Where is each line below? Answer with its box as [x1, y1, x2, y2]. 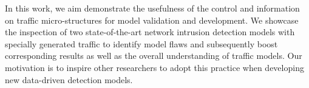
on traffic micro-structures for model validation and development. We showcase [5, 13, 299, 26]
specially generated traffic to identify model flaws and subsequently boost [5, 37, 278, 50]
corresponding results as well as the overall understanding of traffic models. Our [5, 49, 302, 62]
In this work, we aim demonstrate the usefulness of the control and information [5, 2, 300, 14]
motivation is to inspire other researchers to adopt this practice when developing [5, 61, 304, 73]
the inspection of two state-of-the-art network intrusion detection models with [5, 25, 295, 38]
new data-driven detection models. [5, 73, 133, 86]
